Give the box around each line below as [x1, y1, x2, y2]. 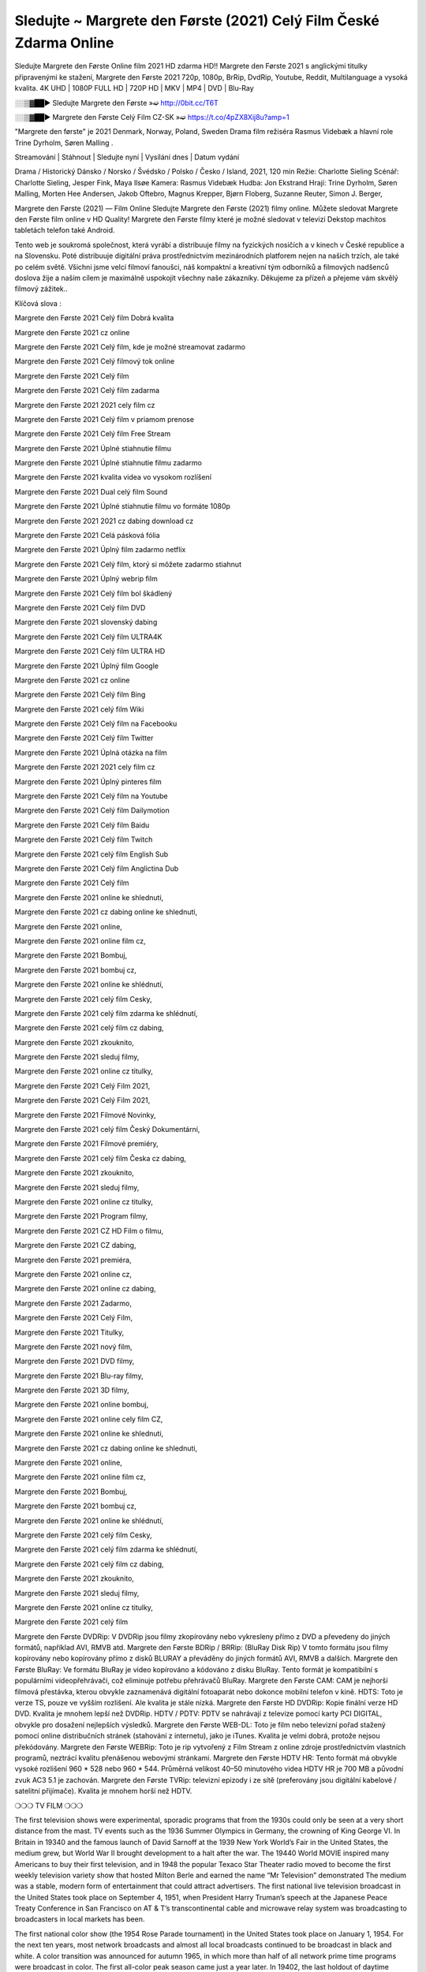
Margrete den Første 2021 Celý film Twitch [14, 835, 153, 844]
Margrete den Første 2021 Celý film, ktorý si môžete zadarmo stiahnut [14, 559, 242, 569]
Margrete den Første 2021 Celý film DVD [14, 603, 146, 612]
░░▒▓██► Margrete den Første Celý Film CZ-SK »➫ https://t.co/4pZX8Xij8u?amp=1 [14, 112, 290, 121]
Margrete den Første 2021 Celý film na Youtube [14, 791, 169, 801]
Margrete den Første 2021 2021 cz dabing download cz [14, 516, 194, 525]
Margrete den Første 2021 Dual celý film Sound [14, 487, 168, 496]
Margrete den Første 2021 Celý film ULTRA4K [14, 632, 163, 641]
